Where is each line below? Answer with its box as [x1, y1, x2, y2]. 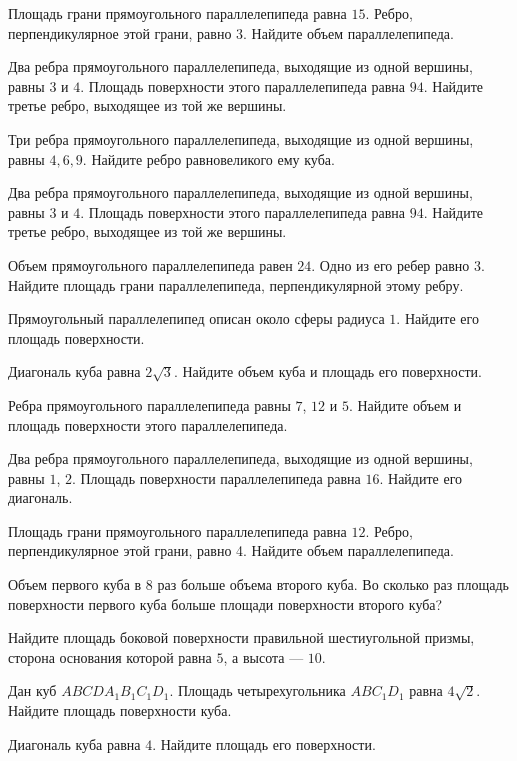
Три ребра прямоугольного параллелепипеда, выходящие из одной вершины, [8, 128, 474, 149]
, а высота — [223, 646, 304, 667]
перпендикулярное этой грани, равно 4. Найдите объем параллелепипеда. [8, 540, 454, 561]
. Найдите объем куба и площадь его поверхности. [173, 361, 482, 382]
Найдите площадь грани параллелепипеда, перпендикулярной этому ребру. [8, 274, 464, 295]
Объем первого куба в [8, 574, 142, 595]
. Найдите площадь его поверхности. [152, 733, 376, 754]
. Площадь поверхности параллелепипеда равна [71, 467, 361, 488]
